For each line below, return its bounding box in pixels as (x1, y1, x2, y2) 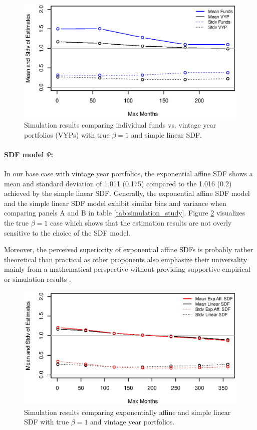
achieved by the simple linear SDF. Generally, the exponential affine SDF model (4, 188, 250, 198)
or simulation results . (4, 274, 71, 284)
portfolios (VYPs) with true (24, 129, 110, 140)
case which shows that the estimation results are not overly (50, 218, 232, 228)
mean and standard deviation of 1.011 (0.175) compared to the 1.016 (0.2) (4, 178, 232, 188)
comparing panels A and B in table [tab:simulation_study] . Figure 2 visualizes (4, 207, 245, 218)
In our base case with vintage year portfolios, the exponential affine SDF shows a (4, 168, 253, 179)
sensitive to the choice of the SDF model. (4, 227, 131, 238)
